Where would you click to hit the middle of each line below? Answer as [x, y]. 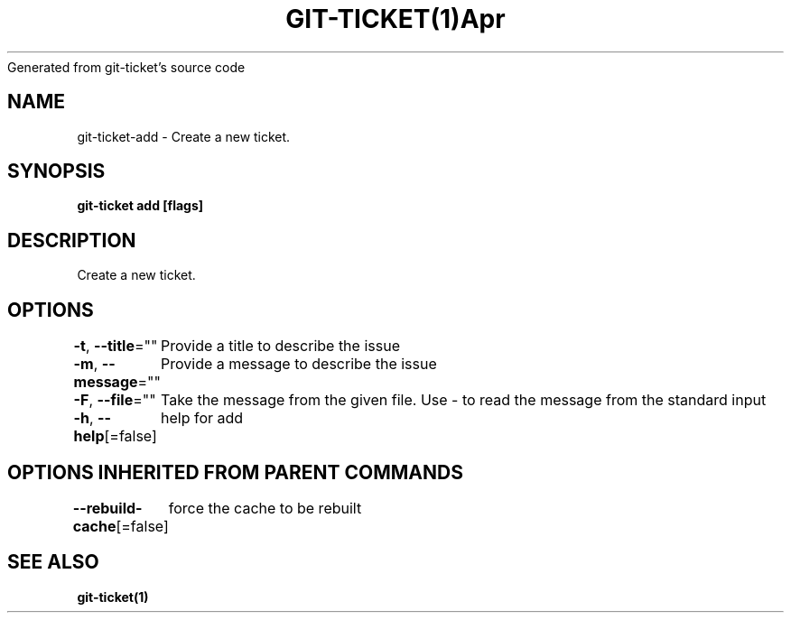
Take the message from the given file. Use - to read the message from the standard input [464, 400]
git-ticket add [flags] [140, 206]
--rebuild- [107, 508]
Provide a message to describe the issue [299, 364]
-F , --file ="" [115, 400]
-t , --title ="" [116, 346]
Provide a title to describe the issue [280, 346]
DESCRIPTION [72, 240]
